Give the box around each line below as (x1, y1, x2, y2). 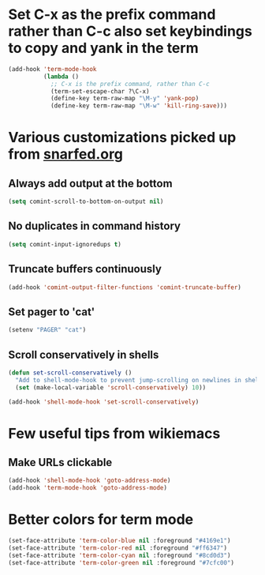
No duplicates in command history (8, 220, 181, 233)
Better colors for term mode (8, 511, 194, 528)
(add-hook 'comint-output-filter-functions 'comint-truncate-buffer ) (8, 283, 242, 291)
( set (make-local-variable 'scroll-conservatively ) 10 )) (15, 383, 207, 392)
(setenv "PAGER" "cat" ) (8, 326, 87, 334)
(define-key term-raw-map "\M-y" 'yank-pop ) (50, 95, 200, 103)
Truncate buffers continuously (8, 262, 162, 276)
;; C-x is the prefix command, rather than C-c (50, 80, 211, 88)
